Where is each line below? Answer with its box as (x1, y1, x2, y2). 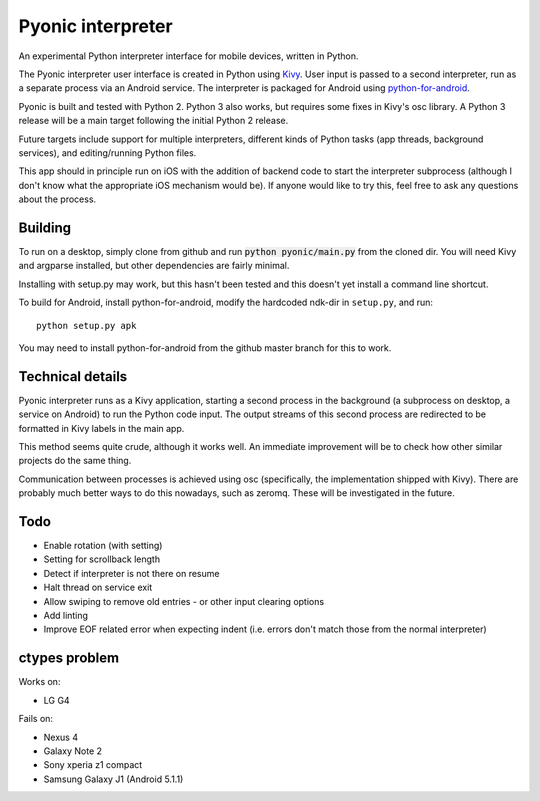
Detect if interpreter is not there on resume (43, 567, 220, 579)
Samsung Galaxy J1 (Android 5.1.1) (43, 773, 184, 785)
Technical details (18, 368, 128, 385)
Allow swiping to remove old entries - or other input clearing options (43, 595, 325, 607)
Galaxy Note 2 (43, 745, 103, 757)
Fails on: (18, 713, 54, 725)
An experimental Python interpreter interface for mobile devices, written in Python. (18, 50, 359, 62)
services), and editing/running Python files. (18, 146, 197, 159)
